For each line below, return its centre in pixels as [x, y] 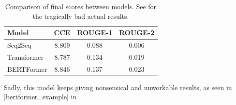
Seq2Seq [19, 45]
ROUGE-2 [137, 33]
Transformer [25, 57]
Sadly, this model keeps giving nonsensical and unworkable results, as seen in [118, 87]
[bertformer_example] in [40, 97]
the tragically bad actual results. [81, 16]
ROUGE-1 [95, 33]
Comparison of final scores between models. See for [81, 6]
